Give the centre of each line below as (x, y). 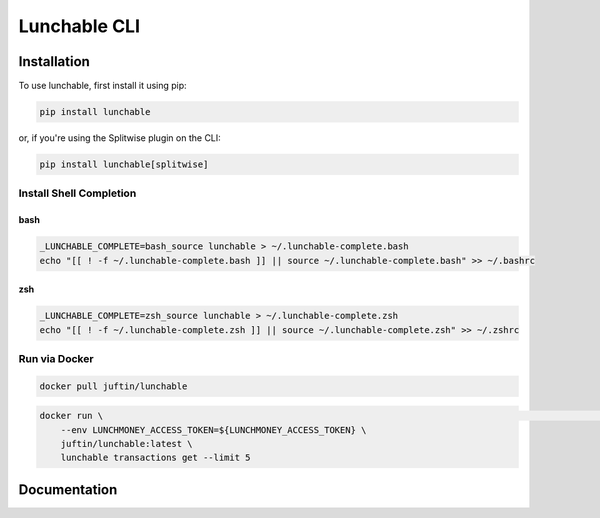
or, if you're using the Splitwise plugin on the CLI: (120, 138)
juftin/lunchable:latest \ (127, 444)
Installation (54, 61)
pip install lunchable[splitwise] (124, 164)
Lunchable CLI (79, 26)
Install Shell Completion (77, 193)
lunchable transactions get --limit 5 (155, 458)
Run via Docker (56, 358)
